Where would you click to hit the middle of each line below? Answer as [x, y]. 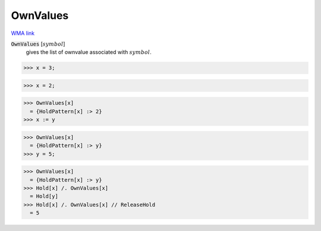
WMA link [23, 33]
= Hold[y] [44, 196]
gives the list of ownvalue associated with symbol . [89, 52]
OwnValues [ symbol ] [38, 44]
